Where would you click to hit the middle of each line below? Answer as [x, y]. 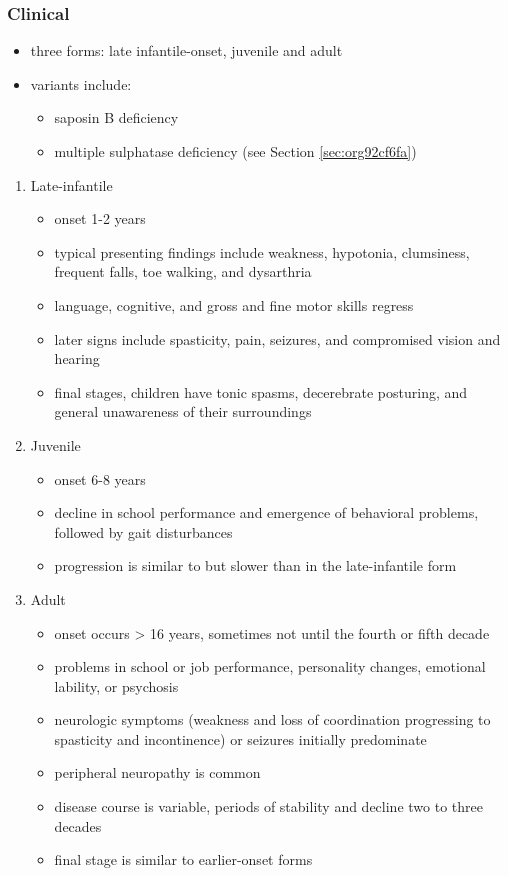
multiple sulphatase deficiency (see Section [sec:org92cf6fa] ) [235, 151]
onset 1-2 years [100, 218]
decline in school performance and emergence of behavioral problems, [266, 512]
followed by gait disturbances [143, 531]
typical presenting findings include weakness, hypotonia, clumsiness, [262, 251]
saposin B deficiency [116, 117]
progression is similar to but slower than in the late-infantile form [255, 565]
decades [78, 825]
